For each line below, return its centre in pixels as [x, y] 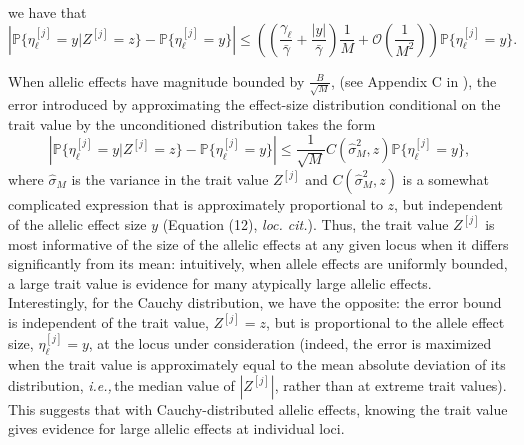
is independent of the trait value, [108, 322]
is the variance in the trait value [170, 178]
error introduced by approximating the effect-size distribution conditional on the [254, 104]
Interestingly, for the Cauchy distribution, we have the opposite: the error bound [255, 302]
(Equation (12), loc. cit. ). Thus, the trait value [305, 223]
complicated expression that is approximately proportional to [195, 203]
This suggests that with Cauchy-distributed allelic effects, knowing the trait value [258, 408]
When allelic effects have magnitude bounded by [156, 80]
